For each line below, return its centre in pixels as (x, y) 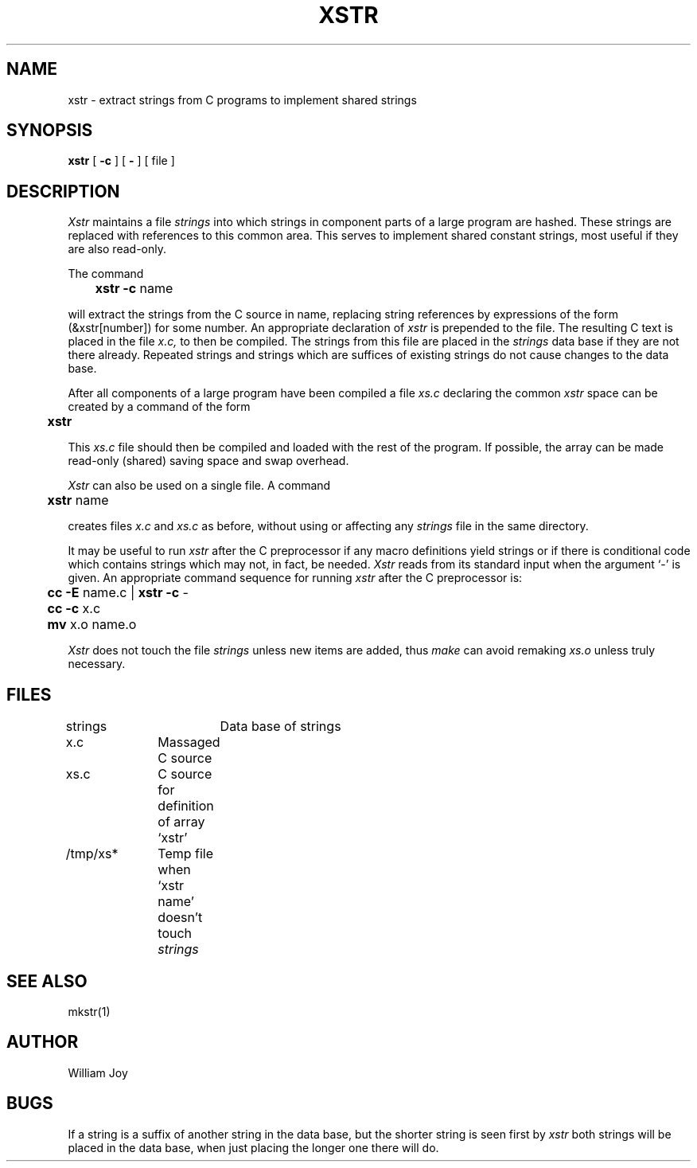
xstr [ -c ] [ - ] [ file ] (121, 161)
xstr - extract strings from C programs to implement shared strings (242, 100)
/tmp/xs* (92, 854)
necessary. (97, 664)
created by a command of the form (159, 407)
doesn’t (180, 918)
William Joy (98, 1072)
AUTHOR (43, 1042)
